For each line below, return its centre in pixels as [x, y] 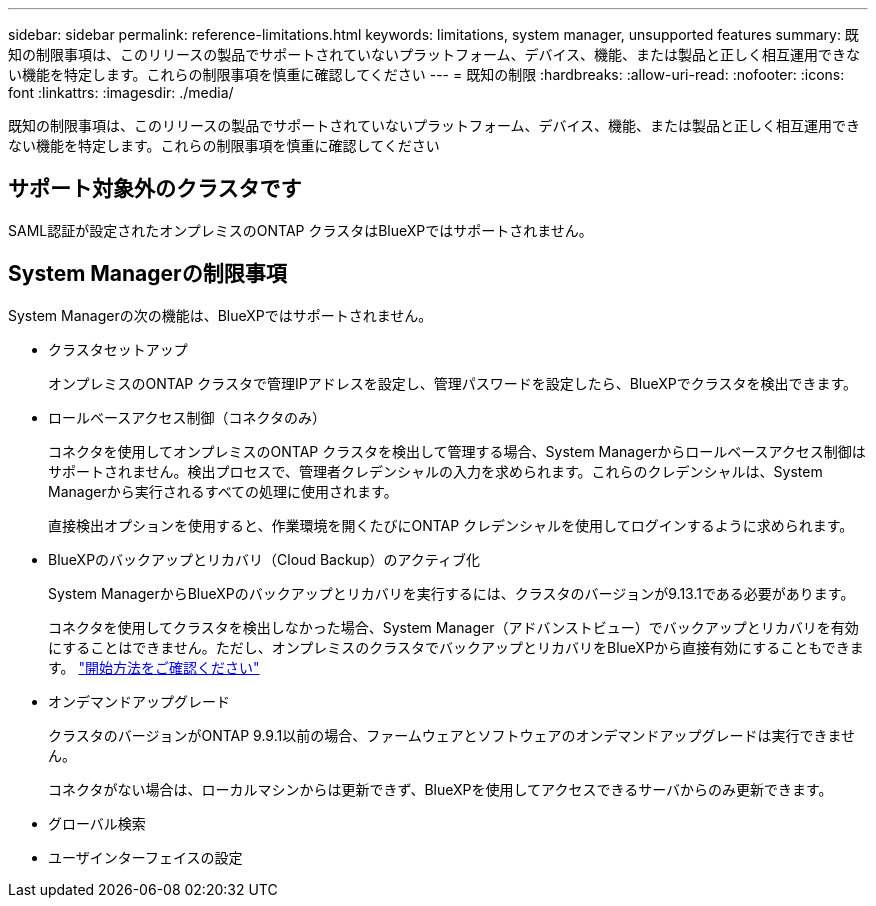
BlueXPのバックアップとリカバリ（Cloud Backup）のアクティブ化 [264, 559]
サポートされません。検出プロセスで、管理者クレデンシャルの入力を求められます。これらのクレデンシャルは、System [435, 471]
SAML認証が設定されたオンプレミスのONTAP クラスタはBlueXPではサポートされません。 [300, 230]
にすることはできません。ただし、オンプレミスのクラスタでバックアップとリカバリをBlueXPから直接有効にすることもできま [456, 647]
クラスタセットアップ [118, 349]
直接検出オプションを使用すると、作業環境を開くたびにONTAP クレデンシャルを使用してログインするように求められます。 [451, 525]
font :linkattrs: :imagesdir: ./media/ [121, 92]
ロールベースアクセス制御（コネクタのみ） [187, 417]
